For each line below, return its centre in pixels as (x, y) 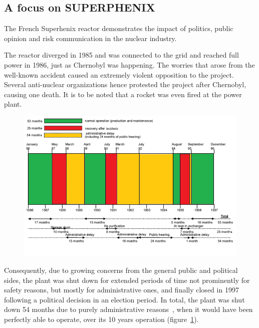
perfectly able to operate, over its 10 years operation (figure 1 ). (101, 319)
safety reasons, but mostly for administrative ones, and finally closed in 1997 (121, 290)
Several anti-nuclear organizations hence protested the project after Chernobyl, (125, 84)
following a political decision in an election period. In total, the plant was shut (124, 299)
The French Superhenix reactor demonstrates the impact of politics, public (119, 28)
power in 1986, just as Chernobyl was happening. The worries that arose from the (129, 64)
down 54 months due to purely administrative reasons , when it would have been (128, 309)
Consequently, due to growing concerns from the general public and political (121, 270)
